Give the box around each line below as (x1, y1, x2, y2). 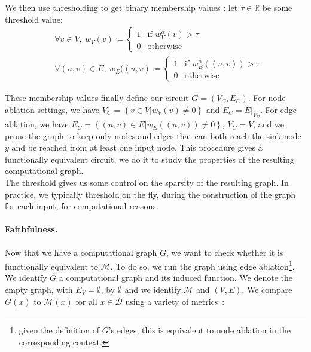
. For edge (260, 103, 297, 115)
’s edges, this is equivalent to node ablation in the (108, 324, 291, 336)
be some (262, 1, 292, 13)
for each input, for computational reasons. (5, 200, 158, 212)
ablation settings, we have (5, 103, 100, 115)
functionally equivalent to (5, 259, 98, 272)
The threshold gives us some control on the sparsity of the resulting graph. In (5, 176, 289, 189)
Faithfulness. (5, 223, 58, 235)
